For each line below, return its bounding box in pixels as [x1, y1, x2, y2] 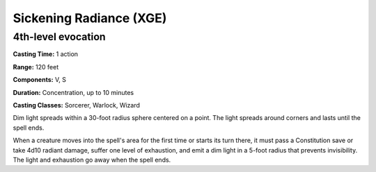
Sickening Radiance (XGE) [13, 10, 167, 26]
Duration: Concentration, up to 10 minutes [13, 88, 134, 96]
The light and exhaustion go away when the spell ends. [13, 155, 171, 164]
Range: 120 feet [13, 62, 59, 71]
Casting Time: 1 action [13, 50, 79, 58]
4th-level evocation [13, 31, 106, 43]
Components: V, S [13, 76, 66, 84]
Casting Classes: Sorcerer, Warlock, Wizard [13, 101, 141, 109]
